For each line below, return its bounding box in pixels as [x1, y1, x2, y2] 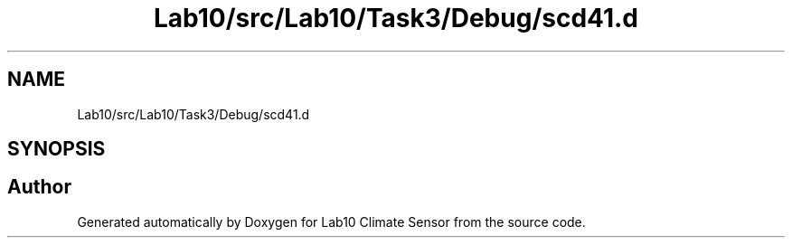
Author [7, 175, 71, 199]
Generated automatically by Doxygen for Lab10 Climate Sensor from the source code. [77, 213, 586, 230]
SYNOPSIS [7, 137, 106, 161]
